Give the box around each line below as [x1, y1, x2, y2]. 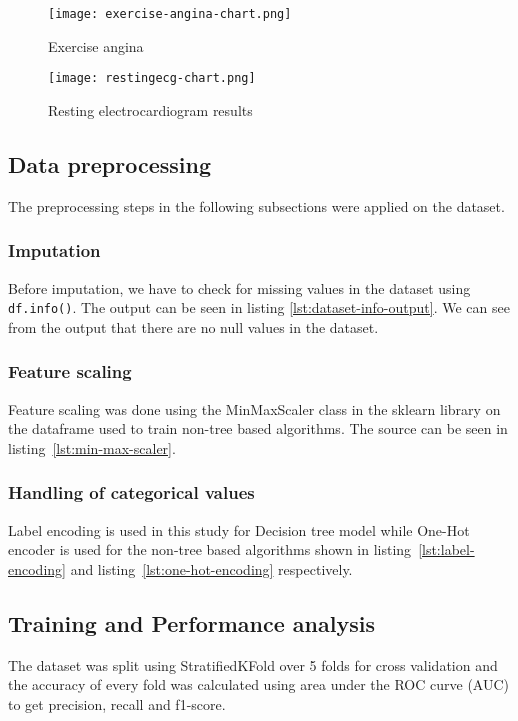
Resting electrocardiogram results [48, 99, 253, 120]
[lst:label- [418, 539, 475, 560]
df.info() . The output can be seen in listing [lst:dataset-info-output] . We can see [8, 297, 510, 318]
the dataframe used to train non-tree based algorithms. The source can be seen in [8, 418, 508, 439]
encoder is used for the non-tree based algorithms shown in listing [8, 539, 412, 560]
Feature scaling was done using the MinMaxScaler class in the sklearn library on [8, 398, 501, 419]
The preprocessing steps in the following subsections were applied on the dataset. [8, 195, 505, 216]
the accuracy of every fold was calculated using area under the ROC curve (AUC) [8, 674, 510, 695]
